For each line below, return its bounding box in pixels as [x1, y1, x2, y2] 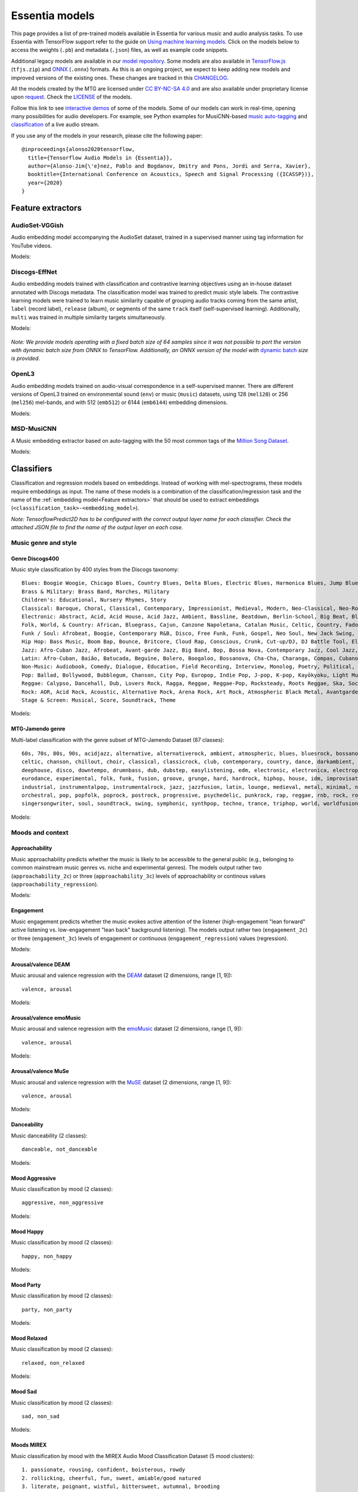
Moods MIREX [11, 1441, 47, 1448]
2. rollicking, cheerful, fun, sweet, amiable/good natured [21, 1475, 201, 1481]
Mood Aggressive [11, 1175, 56, 1182]
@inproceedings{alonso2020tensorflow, [21, 146, 135, 153]
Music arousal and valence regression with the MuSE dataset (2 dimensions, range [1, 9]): [11, 1078, 232, 1086]
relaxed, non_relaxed [21, 1360, 85, 1366]
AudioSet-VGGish [11, 221, 64, 229]
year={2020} [27, 179, 63, 186]
